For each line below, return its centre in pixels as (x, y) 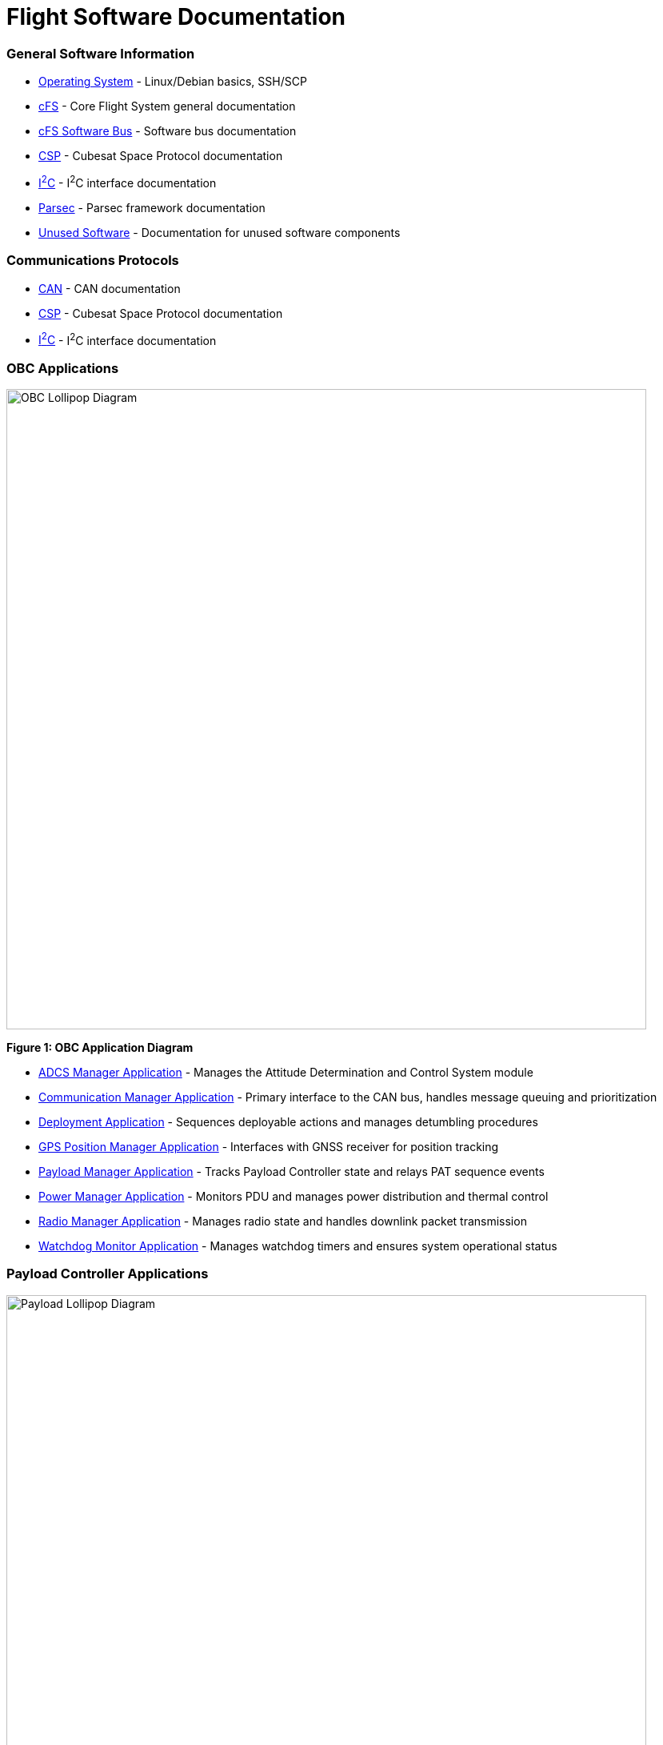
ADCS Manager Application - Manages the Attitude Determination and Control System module (286, 1072)
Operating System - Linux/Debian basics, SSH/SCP (173, 82)
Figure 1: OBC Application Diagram (100, 1047)
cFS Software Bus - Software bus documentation (168, 131)
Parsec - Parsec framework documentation (152, 207)
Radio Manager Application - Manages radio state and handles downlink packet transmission (283, 1221)
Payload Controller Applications (108, 1274)
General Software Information (101, 53)
